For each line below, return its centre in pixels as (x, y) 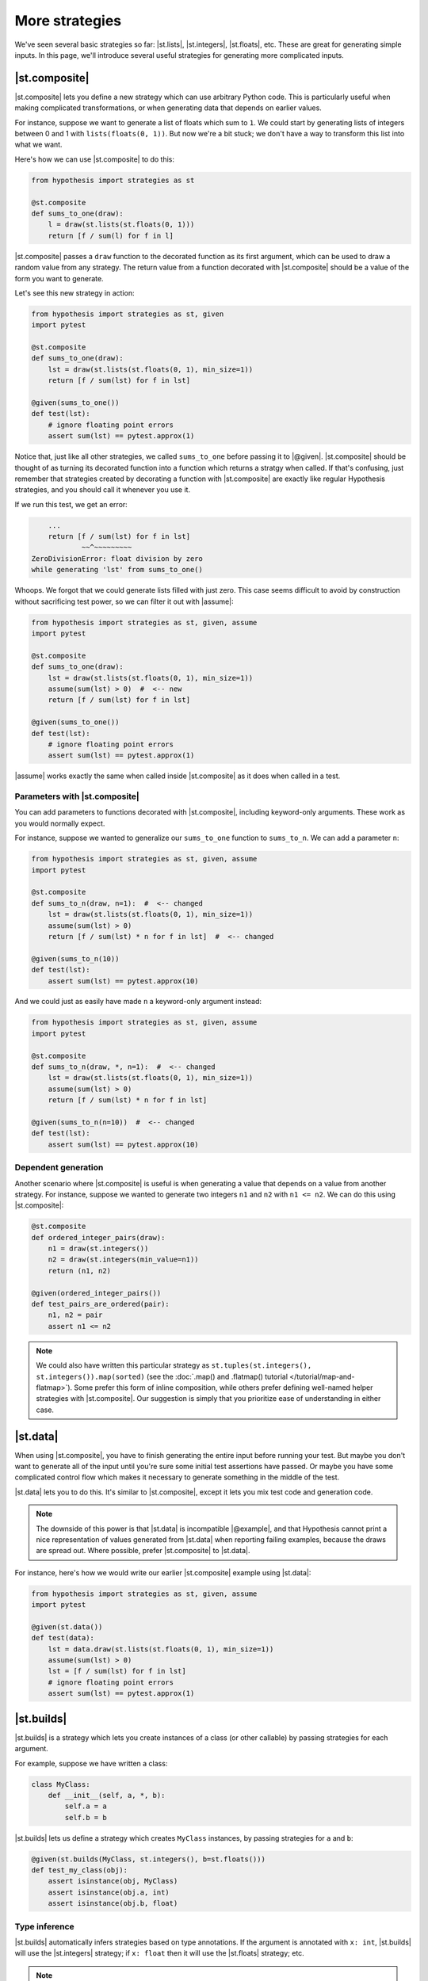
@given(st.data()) (67, 1627)
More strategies (68, 21)
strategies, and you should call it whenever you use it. (102, 490)
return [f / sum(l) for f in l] (111, 235)
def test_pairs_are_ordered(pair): (100, 1304)
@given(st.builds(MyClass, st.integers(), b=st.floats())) (148, 1859)
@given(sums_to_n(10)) (75, 958)
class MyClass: (61, 1784)
